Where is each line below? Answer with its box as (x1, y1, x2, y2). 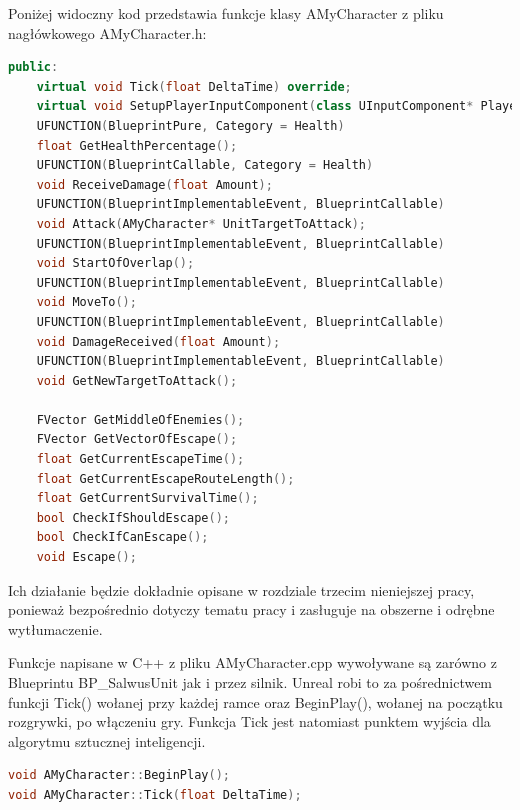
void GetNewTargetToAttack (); (36, 373, 238, 388)
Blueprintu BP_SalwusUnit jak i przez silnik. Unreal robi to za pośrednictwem (8, 672, 493, 692)
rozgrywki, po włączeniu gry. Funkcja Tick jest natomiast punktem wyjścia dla (8, 711, 491, 732)
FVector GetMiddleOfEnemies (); (36, 412, 245, 427)
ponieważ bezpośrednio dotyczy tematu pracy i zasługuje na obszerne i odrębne (8, 599, 495, 620)
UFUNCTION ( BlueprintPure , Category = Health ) (36, 118, 345, 133)
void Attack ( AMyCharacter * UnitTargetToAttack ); (36, 216, 367, 231)
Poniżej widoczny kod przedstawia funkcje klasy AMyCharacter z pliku (8, 3, 444, 23)
